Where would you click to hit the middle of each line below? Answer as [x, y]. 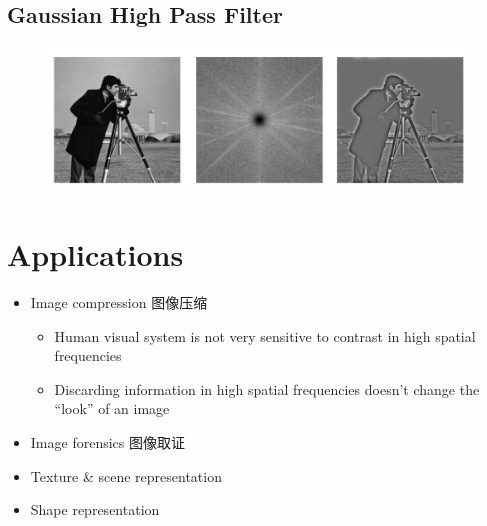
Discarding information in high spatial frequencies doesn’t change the [267, 388]
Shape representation [95, 509]
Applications [95, 254]
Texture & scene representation [126, 475]
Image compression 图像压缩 [119, 302]
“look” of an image [112, 408]
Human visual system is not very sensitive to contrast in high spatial [265, 335]
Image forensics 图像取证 [107, 441]
